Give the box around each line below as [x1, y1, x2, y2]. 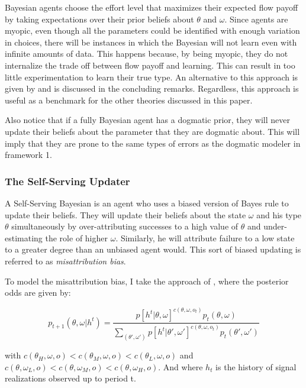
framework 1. [5, 148, 52, 161]
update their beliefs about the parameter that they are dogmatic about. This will [5, 125, 300, 137]
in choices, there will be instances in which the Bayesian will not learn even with [5, 35, 297, 48]
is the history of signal [215, 360, 297, 373]
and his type [256, 208, 302, 221]
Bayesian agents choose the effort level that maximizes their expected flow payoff [5, 1, 298, 13]
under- [263, 220, 287, 232]
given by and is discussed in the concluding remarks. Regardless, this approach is [5, 82, 299, 95]
